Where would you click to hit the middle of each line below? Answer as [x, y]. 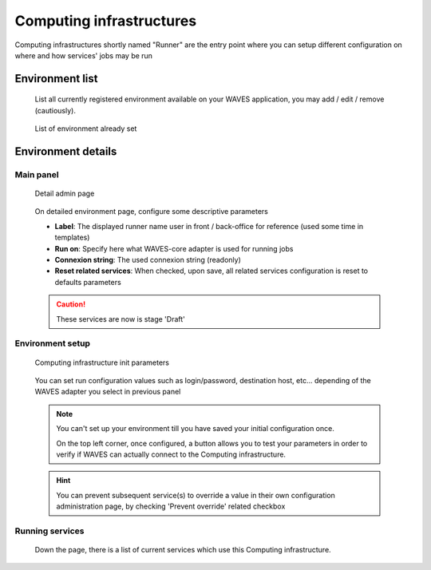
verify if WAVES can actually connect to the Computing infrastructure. [171, 454]
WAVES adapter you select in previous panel [108, 392]
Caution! [71, 304]
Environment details [66, 151]
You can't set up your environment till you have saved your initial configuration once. [195, 429]
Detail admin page [65, 194]
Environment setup [53, 343]
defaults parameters [88, 282]
